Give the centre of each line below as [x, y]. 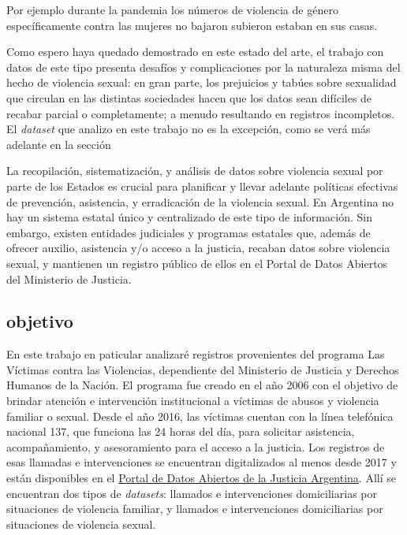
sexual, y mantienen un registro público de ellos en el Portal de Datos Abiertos [197, 263]
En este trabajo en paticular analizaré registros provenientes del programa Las [196, 354]
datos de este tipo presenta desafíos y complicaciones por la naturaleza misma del [203, 67]
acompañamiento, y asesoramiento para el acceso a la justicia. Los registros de [196, 446]
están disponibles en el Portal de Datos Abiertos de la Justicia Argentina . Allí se [201, 478]
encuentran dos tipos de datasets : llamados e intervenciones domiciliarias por [192, 493]
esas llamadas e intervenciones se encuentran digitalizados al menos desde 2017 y [202, 462]
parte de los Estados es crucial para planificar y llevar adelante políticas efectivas [202, 186]
